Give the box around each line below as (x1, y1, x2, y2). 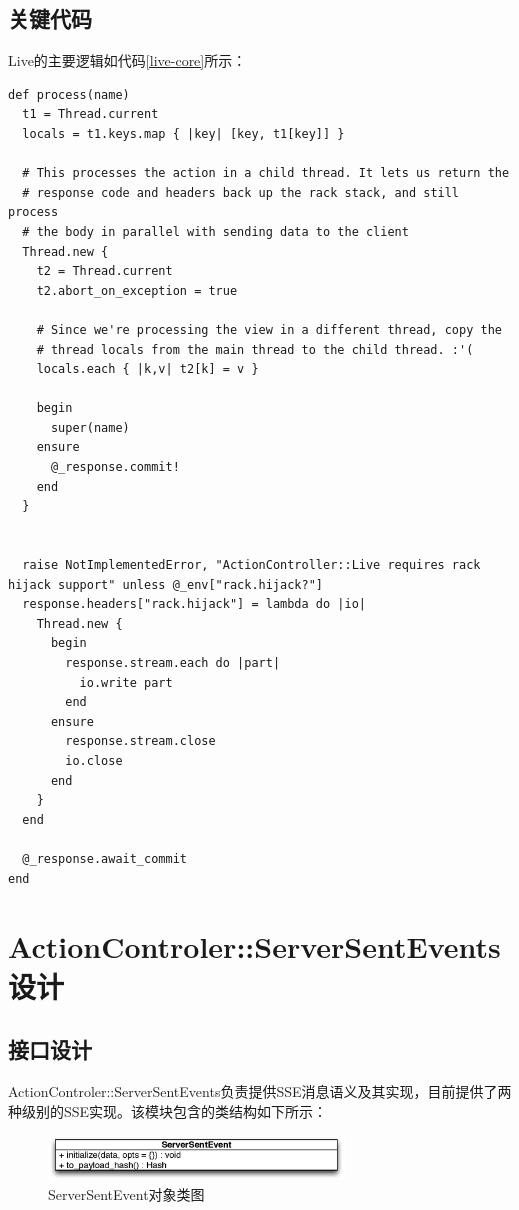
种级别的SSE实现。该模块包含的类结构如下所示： (8, 1100, 328, 1121)
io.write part (79, 675, 173, 690)
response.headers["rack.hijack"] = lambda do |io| (22, 597, 366, 612)
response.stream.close (65, 734, 216, 749)
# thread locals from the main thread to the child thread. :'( (36, 342, 474, 357)
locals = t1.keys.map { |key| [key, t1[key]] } (22, 126, 345, 141)
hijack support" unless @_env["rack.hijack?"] (8, 577, 323, 592)
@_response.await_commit (22, 851, 187, 866)
